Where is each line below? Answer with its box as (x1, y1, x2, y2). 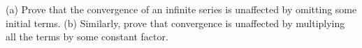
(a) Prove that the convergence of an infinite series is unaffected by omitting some (6, 2, 357, 16)
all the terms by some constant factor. (6, 29, 168, 44)
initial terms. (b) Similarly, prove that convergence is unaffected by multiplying (6, 15, 345, 30)
